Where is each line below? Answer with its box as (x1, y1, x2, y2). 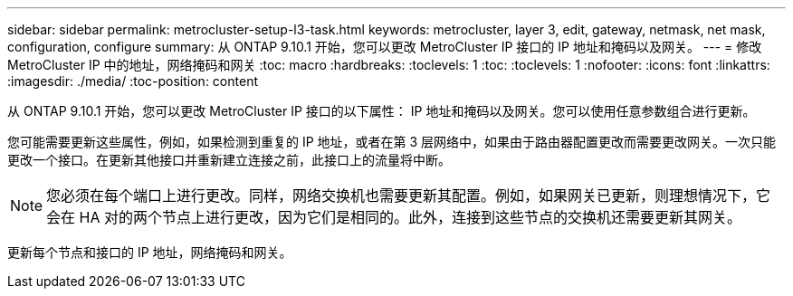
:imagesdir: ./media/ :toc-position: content (7, 73, 258, 89)
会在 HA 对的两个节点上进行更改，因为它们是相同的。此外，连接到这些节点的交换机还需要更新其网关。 (46, 208, 741, 226)
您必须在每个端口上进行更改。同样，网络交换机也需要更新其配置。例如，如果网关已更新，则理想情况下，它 (46, 186, 771, 205)
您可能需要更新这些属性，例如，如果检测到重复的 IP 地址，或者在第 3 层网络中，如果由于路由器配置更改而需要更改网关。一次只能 (7, 134, 777, 149)
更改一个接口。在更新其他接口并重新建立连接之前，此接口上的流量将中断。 (7, 152, 451, 167)
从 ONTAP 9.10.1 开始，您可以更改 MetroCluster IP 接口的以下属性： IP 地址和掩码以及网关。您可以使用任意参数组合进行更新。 (7, 103, 756, 119)
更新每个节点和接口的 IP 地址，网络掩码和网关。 (7, 244, 292, 260)
